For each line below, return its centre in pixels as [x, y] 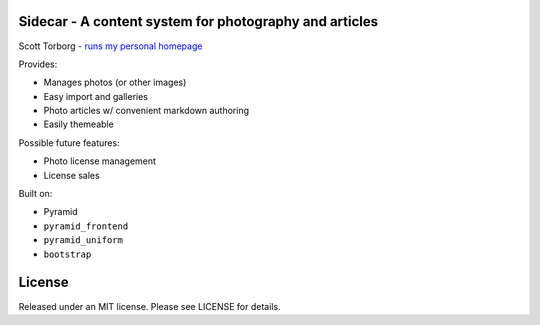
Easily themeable [78, 124]
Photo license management [100, 161]
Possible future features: [69, 142]
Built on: [35, 194]
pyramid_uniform [83, 240]
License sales [71, 175]
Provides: [38, 64]
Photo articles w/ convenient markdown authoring [146, 111]
